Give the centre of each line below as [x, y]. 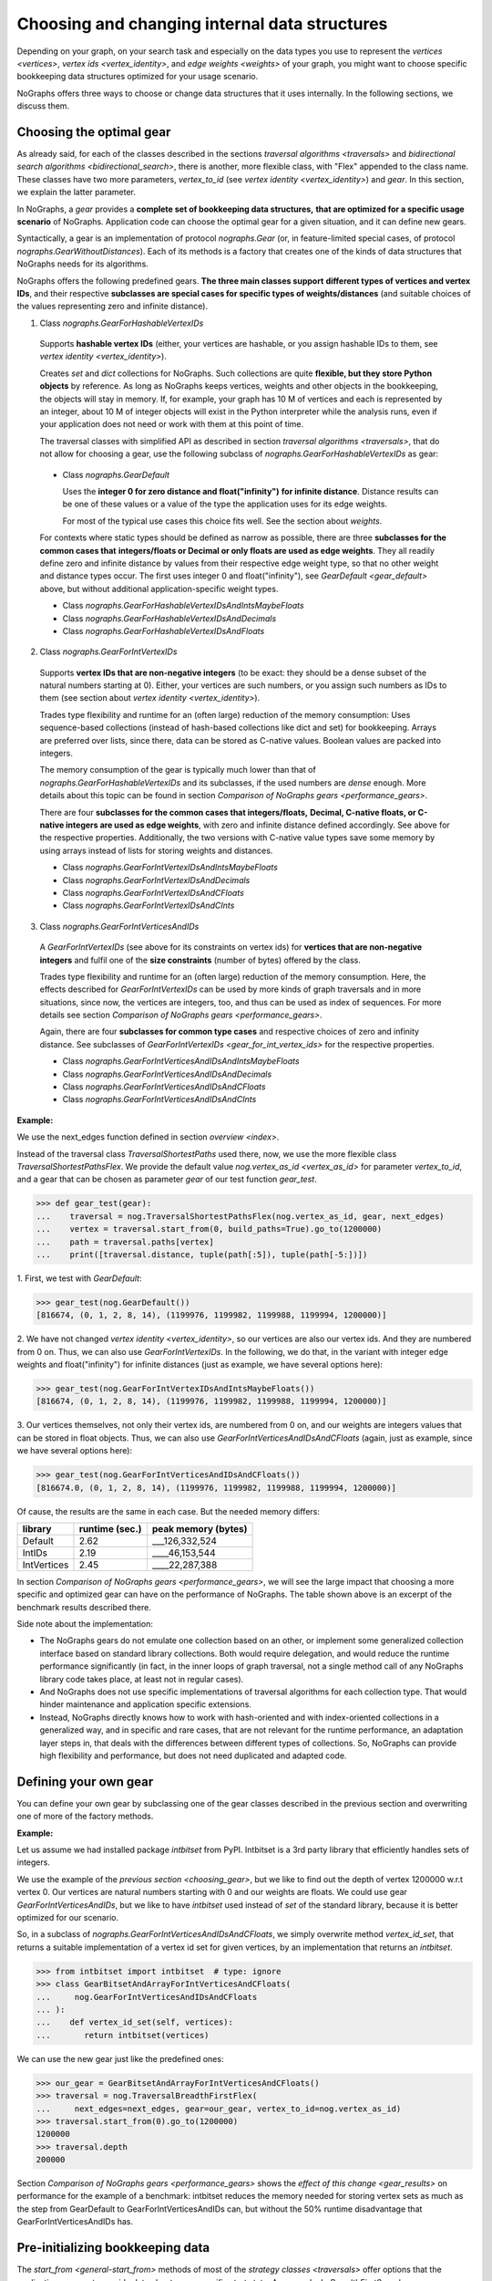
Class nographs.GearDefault [116, 474]
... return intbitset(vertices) [123, 2035]
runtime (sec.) [110, 1528]
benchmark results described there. [84, 1607]
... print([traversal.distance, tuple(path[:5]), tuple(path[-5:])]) [202, 1254]
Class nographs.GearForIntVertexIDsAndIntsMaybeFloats [170, 868]
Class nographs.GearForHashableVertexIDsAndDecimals [169, 618]
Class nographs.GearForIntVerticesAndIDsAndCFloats [164, 1087]
